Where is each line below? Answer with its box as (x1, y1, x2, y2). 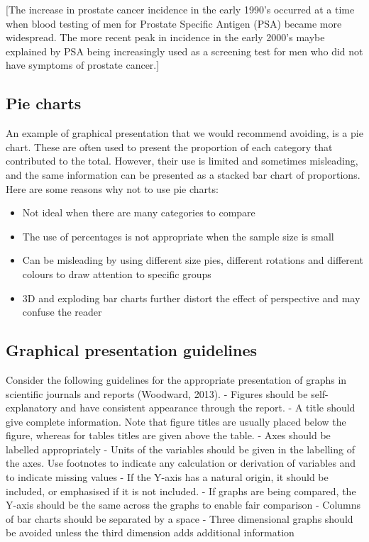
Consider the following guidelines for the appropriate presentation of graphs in (6, 372, 347, 387)
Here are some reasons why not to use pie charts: (6, 181, 219, 196)
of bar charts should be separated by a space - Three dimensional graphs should (6, 511, 353, 526)
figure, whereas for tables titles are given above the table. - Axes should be (6, 428, 331, 443)
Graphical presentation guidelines (6, 339, 258, 361)
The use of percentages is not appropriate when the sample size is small (22, 228, 334, 243)
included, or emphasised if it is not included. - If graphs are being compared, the (6, 483, 356, 498)
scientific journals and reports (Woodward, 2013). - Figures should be (6, 386, 308, 401)
